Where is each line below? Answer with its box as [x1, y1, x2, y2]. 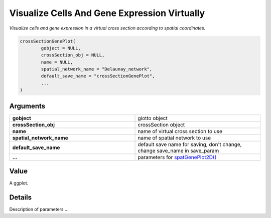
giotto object [138, 114, 168, 121]
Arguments [9, 101, 46, 110]
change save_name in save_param [138, 147, 219, 154]
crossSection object [138, 121, 185, 128]
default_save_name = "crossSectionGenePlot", [41, 73, 155, 79]
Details [9, 193, 32, 202]
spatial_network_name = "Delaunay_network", [41, 66, 153, 72]
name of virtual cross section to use [138, 127, 223, 134]
